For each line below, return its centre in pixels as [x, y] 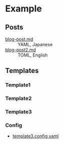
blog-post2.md [20, 50]
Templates [22, 71]
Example [23, 9]
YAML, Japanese [35, 44]
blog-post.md [19, 39]
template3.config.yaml [35, 136]
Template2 [18, 98]
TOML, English [33, 55]
